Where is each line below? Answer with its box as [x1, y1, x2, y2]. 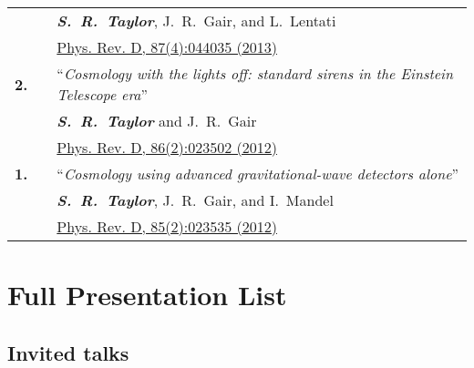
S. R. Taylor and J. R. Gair [57, 110, 257, 131]
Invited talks [7, 338, 129, 366]
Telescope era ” [57, 84, 149, 105]
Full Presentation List [7, 276, 287, 313]
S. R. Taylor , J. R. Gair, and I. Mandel [57, 189, 334, 210]
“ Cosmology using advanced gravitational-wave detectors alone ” [57, 163, 459, 184]
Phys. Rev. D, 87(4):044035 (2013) [57, 36, 277, 57]
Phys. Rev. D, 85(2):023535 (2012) [57, 216, 277, 237]
